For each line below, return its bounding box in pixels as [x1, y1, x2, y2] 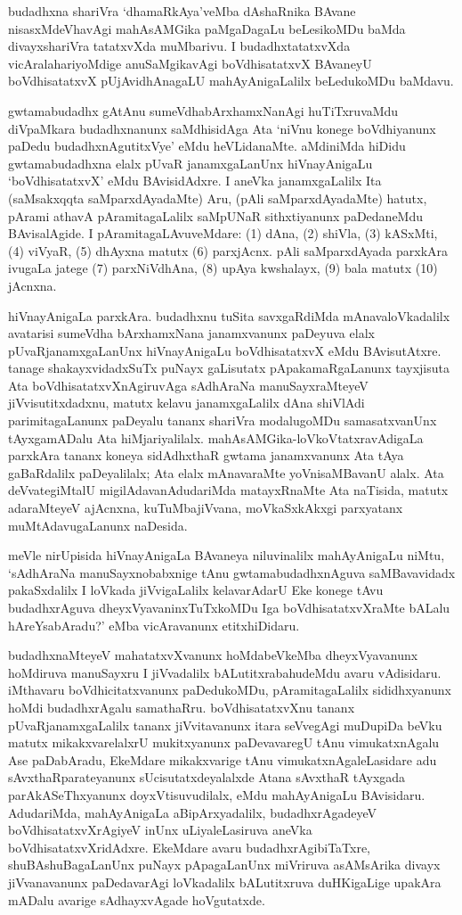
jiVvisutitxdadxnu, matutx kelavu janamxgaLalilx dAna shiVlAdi [8, 393, 365, 412]
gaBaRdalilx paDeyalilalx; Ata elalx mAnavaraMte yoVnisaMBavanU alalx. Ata [8, 463, 444, 482]
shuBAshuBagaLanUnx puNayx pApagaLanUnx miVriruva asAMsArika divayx [8, 855, 441, 874]
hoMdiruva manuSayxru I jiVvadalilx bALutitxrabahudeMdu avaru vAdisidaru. [8, 663, 442, 681]
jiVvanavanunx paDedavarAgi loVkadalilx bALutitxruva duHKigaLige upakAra [8, 872, 442, 891]
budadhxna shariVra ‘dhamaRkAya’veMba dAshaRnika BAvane [8, 2, 356, 20]
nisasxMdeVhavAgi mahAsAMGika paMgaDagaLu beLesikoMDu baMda [8, 19, 406, 37]
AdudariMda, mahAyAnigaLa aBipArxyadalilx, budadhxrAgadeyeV [8, 803, 377, 821]
